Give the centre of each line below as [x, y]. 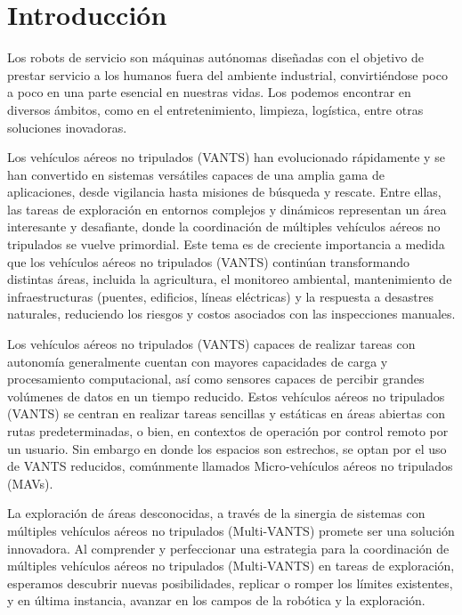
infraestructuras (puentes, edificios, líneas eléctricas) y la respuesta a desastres [220, 296]
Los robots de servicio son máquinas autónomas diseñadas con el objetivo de [215, 57]
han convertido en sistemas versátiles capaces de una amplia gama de [196, 174]
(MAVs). [30, 483]
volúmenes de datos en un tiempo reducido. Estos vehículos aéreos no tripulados [226, 396]
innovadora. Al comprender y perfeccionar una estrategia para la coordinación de [228, 548]
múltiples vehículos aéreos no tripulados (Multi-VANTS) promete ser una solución [231, 530]
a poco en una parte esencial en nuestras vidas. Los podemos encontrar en [209, 92]
